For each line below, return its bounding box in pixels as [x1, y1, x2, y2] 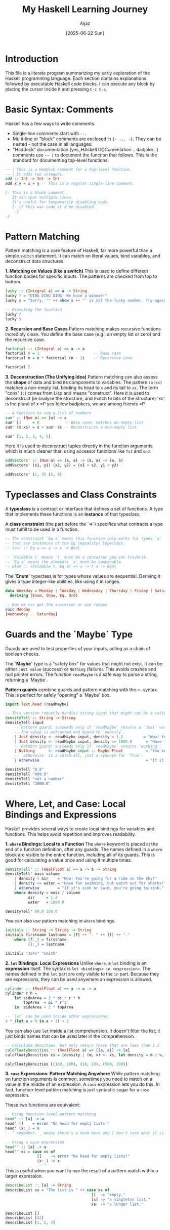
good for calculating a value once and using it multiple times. [5, 857, 133, 863]
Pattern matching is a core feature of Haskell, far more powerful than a [5, 247, 153, 253]
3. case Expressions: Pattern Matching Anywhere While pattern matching [5, 1071, 160, 1077]
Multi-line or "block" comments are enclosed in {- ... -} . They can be [12, 136, 161, 142]
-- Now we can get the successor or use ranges [5, 602, 108, 607]
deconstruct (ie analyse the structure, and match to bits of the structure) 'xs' [5, 396, 165, 402]
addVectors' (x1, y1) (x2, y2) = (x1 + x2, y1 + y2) [5, 463, 119, 468]
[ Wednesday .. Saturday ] [5, 611, 58, 617]
